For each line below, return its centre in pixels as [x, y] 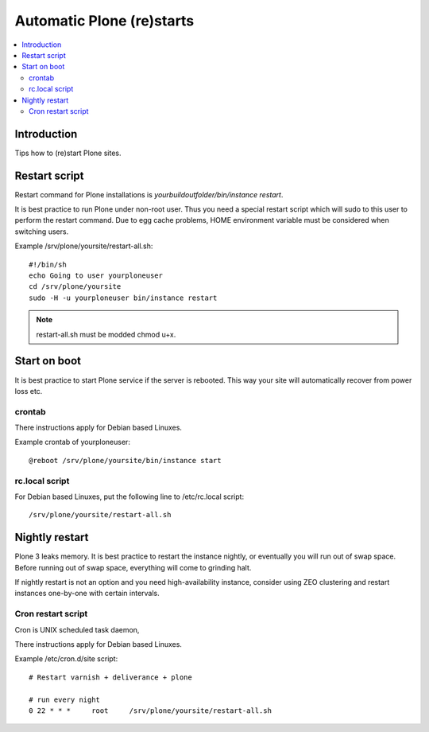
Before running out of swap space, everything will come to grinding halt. [133, 567]
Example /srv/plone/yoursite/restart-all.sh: [84, 246]
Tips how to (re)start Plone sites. [68, 153]
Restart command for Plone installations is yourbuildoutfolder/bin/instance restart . [149, 194]
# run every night [65, 699]
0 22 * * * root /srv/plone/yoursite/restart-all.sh [150, 711]
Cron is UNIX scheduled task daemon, [77, 629]
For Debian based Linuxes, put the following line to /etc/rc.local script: [129, 496]
